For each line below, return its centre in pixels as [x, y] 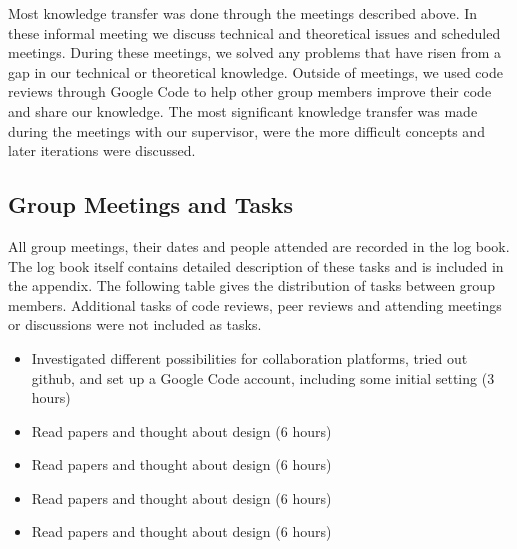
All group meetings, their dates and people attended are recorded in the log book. [259, 245]
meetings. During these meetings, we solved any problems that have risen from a [255, 52]
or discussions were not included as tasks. [135, 324]
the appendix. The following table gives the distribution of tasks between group [251, 285]
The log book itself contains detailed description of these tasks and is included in [256, 265]
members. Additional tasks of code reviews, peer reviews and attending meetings [255, 304]
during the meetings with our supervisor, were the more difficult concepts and [246, 130]
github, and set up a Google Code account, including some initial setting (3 [263, 377]
